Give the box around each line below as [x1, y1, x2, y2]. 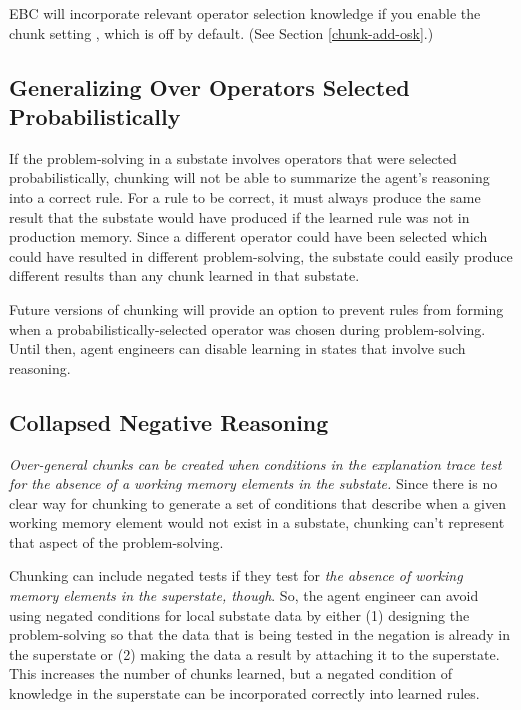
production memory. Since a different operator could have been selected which [9, 226, 488, 247]
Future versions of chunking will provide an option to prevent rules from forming [9, 298, 504, 319]
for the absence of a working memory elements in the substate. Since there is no [9, 473, 498, 494]
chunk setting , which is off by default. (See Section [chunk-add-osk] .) [9, 22, 434, 43]
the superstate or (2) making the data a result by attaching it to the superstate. [9, 643, 500, 664]
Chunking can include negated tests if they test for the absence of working [9, 565, 463, 586]
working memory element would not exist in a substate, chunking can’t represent [9, 512, 505, 533]
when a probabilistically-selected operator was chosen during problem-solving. [9, 318, 486, 339]
